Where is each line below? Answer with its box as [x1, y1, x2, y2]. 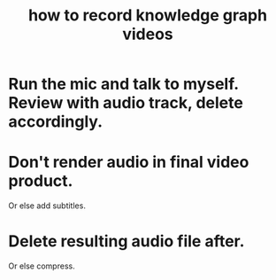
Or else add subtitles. [8, 200, 86, 211]
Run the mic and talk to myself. [8, 74, 239, 94]
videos [122, 24, 173, 44]
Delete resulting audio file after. [8, 231, 245, 252]
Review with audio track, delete [8, 93, 244, 113]
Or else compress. [8, 261, 76, 271]
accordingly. [8, 112, 103, 132]
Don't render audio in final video [8, 152, 249, 173]
